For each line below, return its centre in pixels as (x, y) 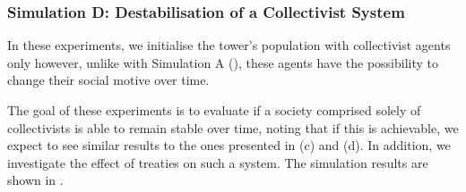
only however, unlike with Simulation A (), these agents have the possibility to (223, 62)
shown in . (35, 180)
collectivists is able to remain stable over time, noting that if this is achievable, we (233, 127)
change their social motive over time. (108, 80)
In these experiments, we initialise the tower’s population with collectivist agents (229, 45)
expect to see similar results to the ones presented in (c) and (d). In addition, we (229, 145)
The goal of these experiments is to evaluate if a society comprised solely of (214, 110)
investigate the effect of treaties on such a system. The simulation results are (218, 162)
